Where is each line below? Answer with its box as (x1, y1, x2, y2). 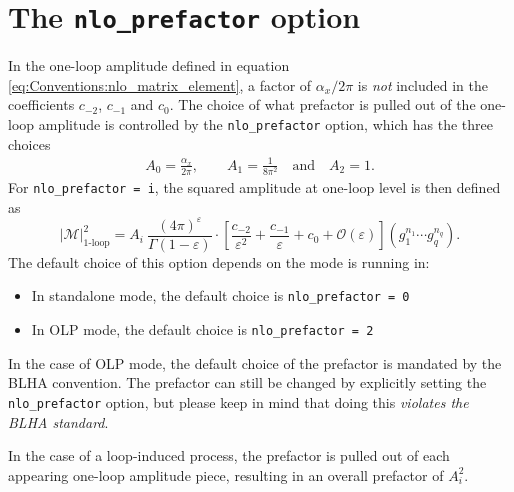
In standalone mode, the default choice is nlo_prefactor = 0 (31, 285, 410, 306)
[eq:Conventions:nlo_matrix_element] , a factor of (8, 74, 312, 95)
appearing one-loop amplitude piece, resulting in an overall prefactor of (8, 464, 444, 485)
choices (8, 133, 51, 154)
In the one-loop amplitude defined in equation (8, 55, 290, 76)
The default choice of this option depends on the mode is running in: (8, 251, 430, 272)
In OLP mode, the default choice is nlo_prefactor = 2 (31, 319, 374, 340)
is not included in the (357, 74, 489, 95)
